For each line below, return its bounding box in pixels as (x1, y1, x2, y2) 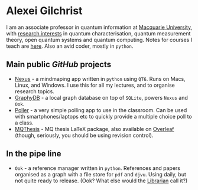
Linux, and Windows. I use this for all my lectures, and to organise (14, 81, 176, 89)
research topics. (14, 87, 55, 95)
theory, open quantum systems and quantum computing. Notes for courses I (6, 36, 193, 43)
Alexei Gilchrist (6, 4, 83, 18)
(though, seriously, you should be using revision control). (14, 132, 154, 139)
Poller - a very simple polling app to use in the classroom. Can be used (14, 106, 187, 113)
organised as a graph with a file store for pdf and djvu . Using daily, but (14, 171, 186, 178)
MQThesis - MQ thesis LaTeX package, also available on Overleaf (14, 125, 174, 132)
